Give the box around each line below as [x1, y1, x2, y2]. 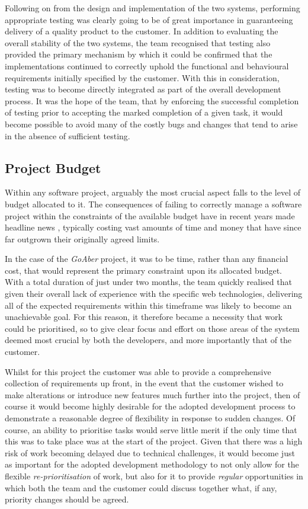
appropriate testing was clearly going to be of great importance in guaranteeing [5, 13, 293, 25]
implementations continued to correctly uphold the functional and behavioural [5, 59, 289, 72]
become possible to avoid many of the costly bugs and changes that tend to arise [5, 117, 298, 130]
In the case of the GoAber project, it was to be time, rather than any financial [5, 252, 288, 265]
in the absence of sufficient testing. [5, 129, 130, 142]
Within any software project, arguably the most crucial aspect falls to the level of [5, 186, 301, 199]
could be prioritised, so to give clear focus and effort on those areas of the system [5, 322, 300, 334]
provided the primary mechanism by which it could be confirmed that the [5, 48, 272, 60]
